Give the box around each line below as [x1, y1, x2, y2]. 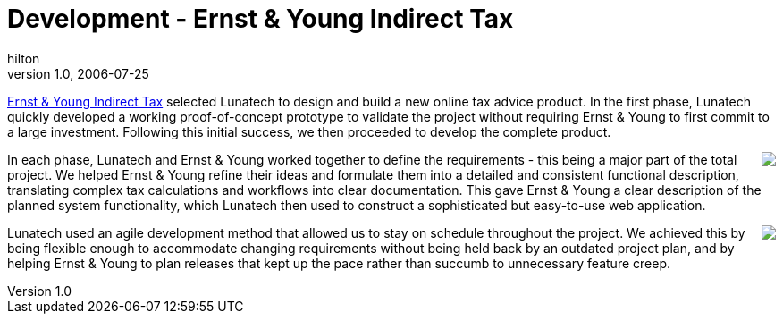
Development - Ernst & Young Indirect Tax [7, 4, 514, 34]
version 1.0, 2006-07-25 [7, 65, 149, 81]
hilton [7, 50, 40, 66]
